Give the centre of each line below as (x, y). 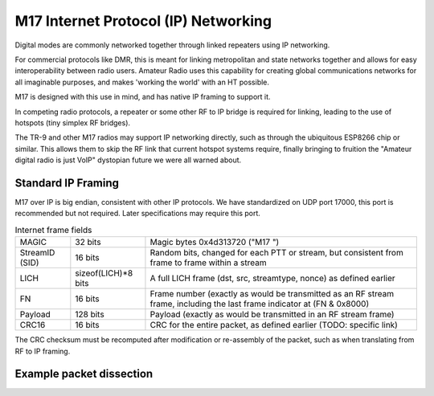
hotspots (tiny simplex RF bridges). (73, 122)
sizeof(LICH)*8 (104, 273)
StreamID (37, 253)
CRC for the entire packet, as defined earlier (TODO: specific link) (274, 325)
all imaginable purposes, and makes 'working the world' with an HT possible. (142, 82)
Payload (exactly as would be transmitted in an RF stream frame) (272, 315)
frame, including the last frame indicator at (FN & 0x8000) (260, 304)
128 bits (90, 315)
